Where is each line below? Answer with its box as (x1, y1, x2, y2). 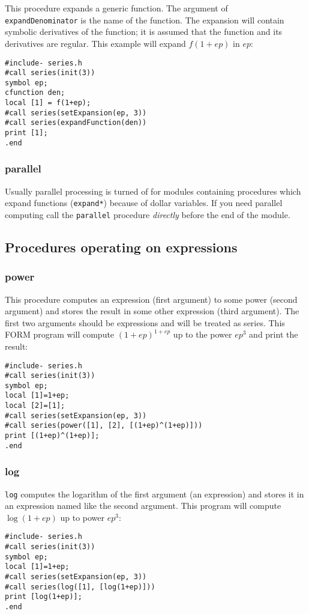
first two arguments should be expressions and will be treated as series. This (5, 316, 285, 329)
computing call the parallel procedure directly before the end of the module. (5, 208, 290, 220)
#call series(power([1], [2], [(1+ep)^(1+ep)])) (5, 421, 203, 430)
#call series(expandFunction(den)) (5, 118, 147, 127)
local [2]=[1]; (5, 401, 65, 410)
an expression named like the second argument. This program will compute (5, 499, 281, 512)
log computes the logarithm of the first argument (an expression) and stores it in (5, 487, 304, 500)
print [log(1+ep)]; (5, 592, 82, 601)
